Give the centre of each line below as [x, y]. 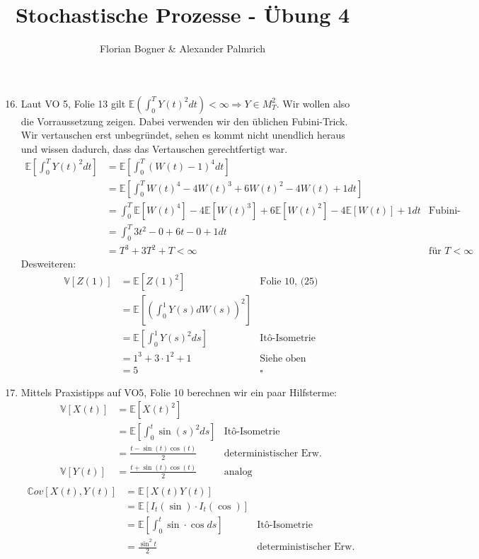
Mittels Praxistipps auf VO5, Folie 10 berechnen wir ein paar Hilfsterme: [179, 392]
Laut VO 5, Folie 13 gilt [73, 103]
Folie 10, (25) [289, 282]
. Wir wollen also [313, 103]
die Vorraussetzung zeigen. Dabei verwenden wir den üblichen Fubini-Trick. [184, 121]
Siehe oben [283, 358]
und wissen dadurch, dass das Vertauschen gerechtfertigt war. [154, 148]
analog [238, 472]
